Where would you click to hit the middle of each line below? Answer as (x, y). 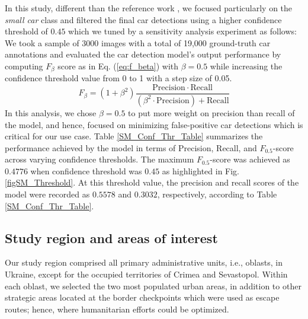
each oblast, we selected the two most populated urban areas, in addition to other (153, 285)
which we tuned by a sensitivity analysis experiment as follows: (182, 31)
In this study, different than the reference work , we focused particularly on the (149, 8)
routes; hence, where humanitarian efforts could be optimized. (117, 309)
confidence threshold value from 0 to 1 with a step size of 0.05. (118, 78)
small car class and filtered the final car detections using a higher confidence (143, 19)
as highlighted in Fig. (201, 170)
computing (24, 66)
